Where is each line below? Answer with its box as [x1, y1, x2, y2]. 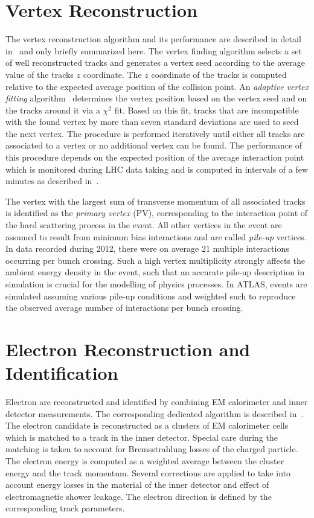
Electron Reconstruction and [5, 336, 251, 361]
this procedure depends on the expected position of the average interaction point [5, 151, 304, 164]
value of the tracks [5, 68, 74, 80]
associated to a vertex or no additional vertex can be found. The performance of [5, 139, 303, 152]
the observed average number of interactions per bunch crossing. [5, 301, 243, 314]
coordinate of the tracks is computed [151, 68, 287, 80]
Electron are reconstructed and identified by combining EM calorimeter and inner [5, 395, 308, 408]
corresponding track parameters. [5, 502, 125, 514]
